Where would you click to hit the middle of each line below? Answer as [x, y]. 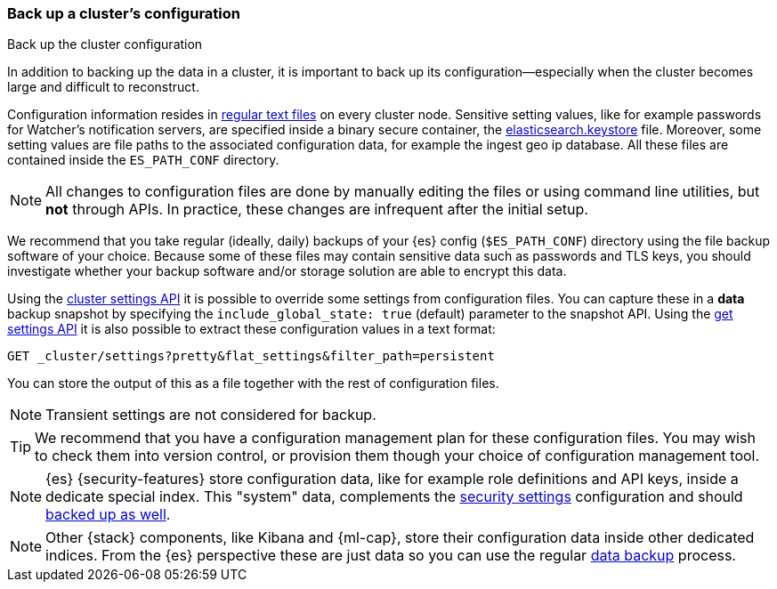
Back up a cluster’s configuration [124, 13]
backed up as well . [108, 515]
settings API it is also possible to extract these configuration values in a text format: [251, 329]
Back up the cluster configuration [105, 44]
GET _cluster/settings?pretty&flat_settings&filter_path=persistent [251, 356]
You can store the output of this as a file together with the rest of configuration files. [253, 383]
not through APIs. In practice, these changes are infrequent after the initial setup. [317, 210]
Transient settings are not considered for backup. [211, 415]
